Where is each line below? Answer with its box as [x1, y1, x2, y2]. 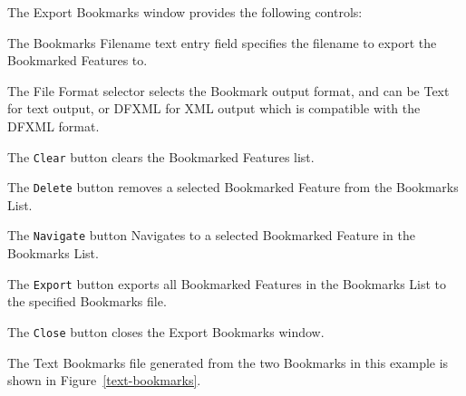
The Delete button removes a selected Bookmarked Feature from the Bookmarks [7, 178, 459, 197]
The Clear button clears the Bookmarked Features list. [7, 147, 315, 166]
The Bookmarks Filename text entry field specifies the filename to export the [7, 33, 437, 52]
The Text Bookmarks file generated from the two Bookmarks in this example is [7, 353, 449, 372]
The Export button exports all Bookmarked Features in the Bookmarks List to [7, 274, 447, 293]
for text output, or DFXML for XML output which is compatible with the [7, 99, 421, 118]
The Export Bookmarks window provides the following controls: [7, 3, 363, 21]
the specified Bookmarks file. [7, 292, 167, 311]
